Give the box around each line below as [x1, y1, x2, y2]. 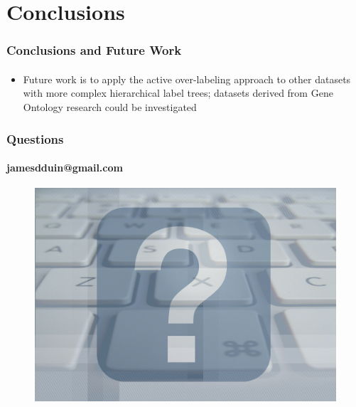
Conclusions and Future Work [6, 41, 182, 59]
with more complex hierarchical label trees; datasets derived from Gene [23, 85, 333, 100]
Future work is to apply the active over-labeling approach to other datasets [23, 71, 351, 86]
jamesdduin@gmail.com [6, 160, 123, 175]
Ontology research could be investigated [23, 100, 197, 114]
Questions [6, 129, 64, 147]
